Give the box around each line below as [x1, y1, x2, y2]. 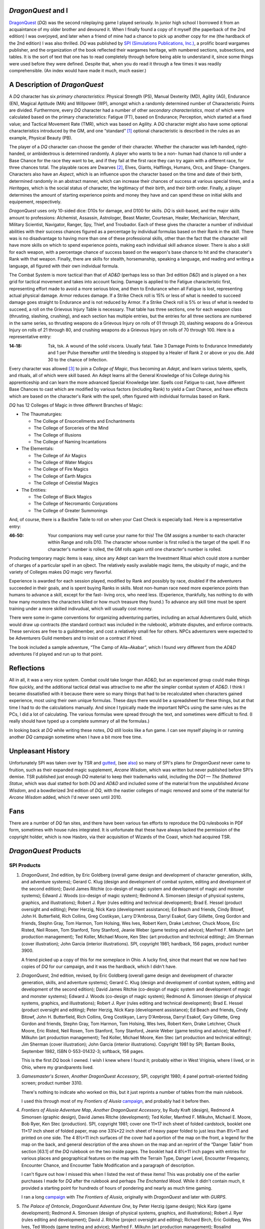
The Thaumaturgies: [21, 411, 62, 417]
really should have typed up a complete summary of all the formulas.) [9, 718, 150, 724]
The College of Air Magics [33, 452, 87, 458]
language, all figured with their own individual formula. [9, 263, 119, 269]
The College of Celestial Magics [33, 480, 98, 486]
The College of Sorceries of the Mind [33, 425, 109, 431]
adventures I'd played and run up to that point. [9, 651, 103, 657]
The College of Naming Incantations [33, 439, 106, 444]
